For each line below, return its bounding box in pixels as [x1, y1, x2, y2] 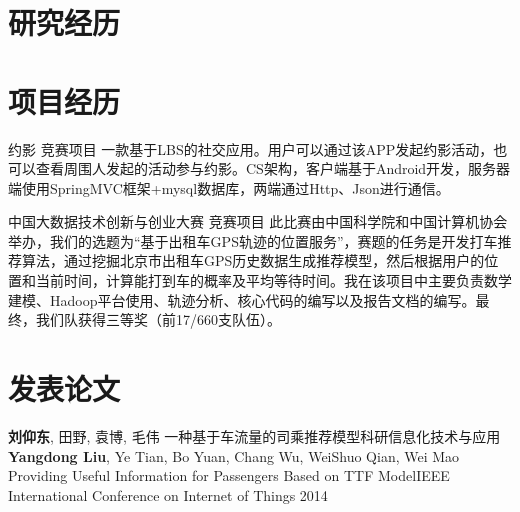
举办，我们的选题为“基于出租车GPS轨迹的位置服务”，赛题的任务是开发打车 [8, 230, 498, 251]
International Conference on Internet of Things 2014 [8, 484, 328, 505]
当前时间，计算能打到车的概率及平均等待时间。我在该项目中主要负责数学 [35, 270, 512, 291]
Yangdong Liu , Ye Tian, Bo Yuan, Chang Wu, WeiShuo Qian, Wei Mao [8, 445, 460, 466]
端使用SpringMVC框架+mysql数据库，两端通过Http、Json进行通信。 [8, 177, 450, 198]
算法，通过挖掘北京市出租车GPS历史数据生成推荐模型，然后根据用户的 [21, 250, 485, 271]
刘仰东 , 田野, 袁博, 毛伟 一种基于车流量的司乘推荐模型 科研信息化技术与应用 [8, 425, 501, 446]
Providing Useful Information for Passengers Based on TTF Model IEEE [8, 465, 450, 486]
